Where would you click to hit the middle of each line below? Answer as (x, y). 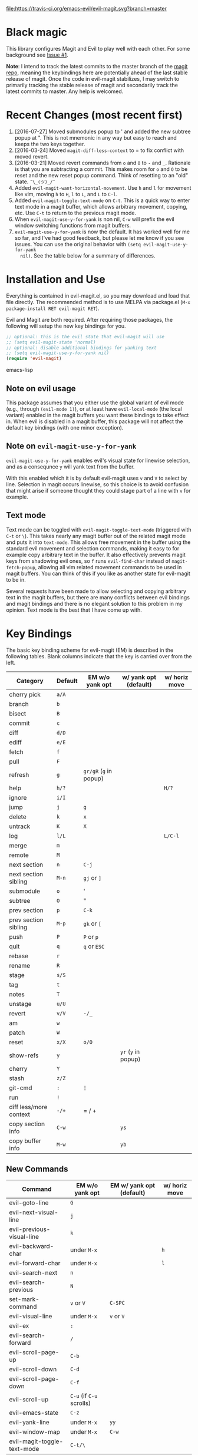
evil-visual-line (31, 1317)
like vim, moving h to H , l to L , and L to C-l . (66, 194)
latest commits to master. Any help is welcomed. (65, 91)
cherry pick (25, 694)
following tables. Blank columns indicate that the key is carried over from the (99, 656)
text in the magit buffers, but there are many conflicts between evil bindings (98, 597)
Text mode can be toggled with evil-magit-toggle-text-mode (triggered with (99, 529)
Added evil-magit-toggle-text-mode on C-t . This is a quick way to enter (102, 200)
